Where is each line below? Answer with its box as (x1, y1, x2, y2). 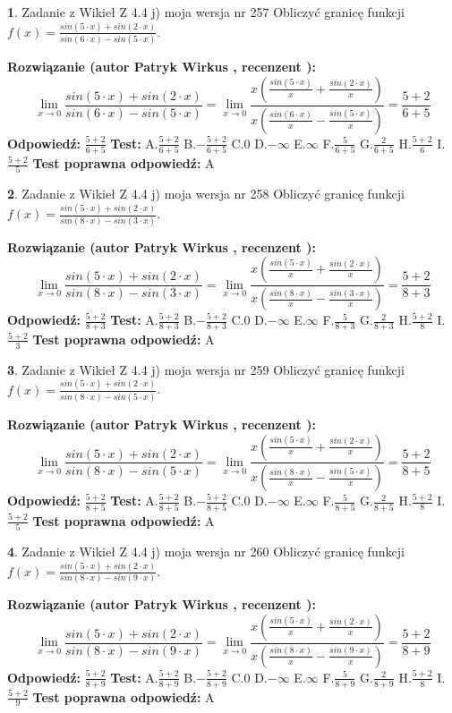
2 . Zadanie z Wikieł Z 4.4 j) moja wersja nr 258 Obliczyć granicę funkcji (7, 184, 405, 203)
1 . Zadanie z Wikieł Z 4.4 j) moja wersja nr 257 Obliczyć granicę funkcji (7, 3, 405, 21)
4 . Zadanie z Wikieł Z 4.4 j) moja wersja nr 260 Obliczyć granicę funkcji (7, 542, 405, 561)
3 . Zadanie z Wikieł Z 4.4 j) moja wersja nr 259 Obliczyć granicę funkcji (7, 360, 405, 378)
